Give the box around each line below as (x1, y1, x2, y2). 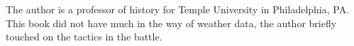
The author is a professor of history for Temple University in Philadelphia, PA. (6, 2, 350, 16)
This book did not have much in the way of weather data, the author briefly (6, 15, 337, 30)
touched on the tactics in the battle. (6, 29, 162, 44)
